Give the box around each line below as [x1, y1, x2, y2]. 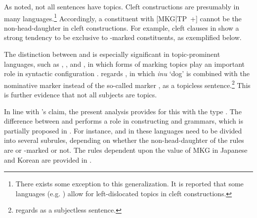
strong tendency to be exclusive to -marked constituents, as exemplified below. [4, 32, 242, 43]
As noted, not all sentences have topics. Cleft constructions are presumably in [4, 1, 240, 11]
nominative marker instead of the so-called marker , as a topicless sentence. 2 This [4, 78, 251, 90]
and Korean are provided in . [4, 154, 92, 165]
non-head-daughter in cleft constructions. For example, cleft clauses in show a [4, 22, 239, 33]
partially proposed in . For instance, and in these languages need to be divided [4, 125, 242, 135]
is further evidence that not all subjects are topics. [4, 89, 157, 100]
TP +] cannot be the [177, 13, 242, 23]
